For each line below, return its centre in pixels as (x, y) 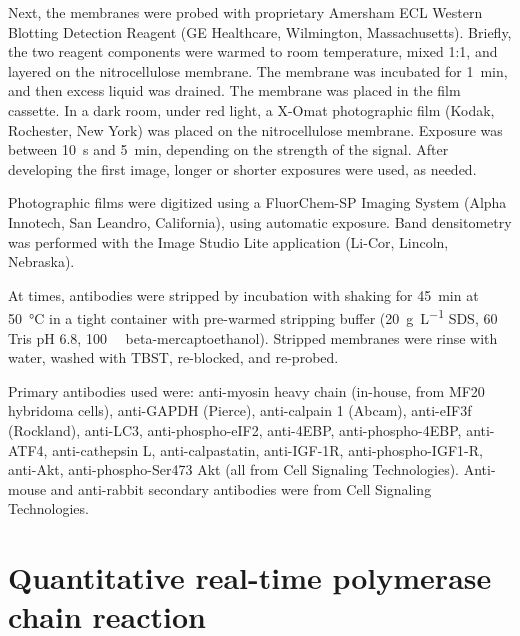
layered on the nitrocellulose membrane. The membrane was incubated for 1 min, (258, 70)
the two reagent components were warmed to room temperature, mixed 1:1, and (253, 51)
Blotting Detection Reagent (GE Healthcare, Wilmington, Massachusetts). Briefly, (260, 31)
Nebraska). (41, 261)
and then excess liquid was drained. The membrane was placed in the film (234, 90)
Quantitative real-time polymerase (250, 577)
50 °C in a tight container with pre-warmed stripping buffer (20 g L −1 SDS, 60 (253, 316)
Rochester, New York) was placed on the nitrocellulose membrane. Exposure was (255, 129)
